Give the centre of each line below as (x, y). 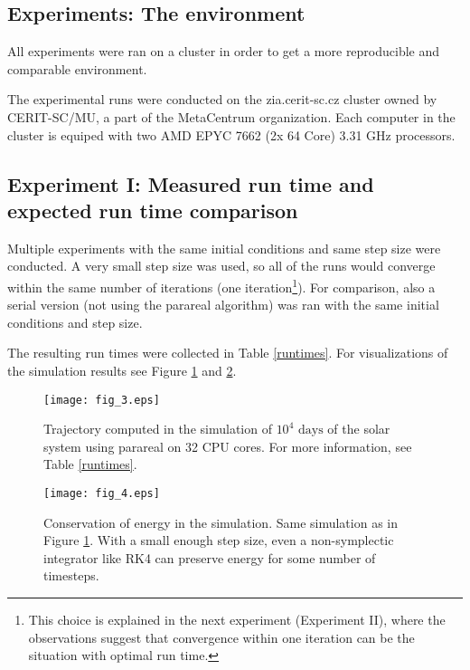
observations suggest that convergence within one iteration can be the (221, 637)
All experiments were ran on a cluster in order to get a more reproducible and (224, 51)
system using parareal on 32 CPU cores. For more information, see (228, 446)
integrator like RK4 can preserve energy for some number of (210, 557)
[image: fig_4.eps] (102, 494)
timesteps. (71, 575)
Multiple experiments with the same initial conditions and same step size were (224, 248)
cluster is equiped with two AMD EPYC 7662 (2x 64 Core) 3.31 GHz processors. (231, 134)
